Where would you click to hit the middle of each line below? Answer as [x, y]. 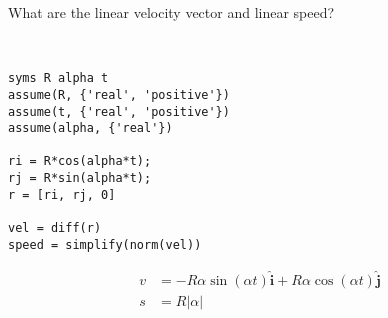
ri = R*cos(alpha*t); [80, 161]
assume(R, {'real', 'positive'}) [119, 94]
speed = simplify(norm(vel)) [105, 244]
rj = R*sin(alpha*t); [80, 178]
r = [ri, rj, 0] [62, 194]
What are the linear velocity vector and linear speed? [171, 12]
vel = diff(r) [55, 228]
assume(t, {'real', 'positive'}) [119, 111]
